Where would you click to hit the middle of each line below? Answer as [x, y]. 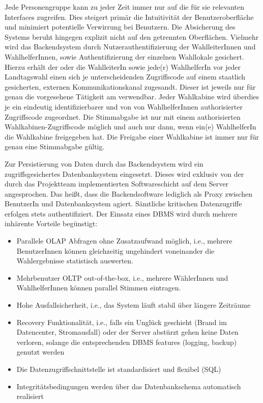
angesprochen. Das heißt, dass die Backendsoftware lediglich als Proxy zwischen [128, 193]
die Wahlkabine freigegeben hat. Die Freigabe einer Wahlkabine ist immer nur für [132, 136]
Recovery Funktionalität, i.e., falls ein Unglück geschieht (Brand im [122, 322]
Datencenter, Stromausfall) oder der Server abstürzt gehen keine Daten [127, 332]
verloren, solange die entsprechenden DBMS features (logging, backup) [127, 342]
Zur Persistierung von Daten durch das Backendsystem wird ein [104, 163]
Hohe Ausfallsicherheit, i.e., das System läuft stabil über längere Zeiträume [134, 305]
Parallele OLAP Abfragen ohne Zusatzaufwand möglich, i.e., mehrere [124, 241]
